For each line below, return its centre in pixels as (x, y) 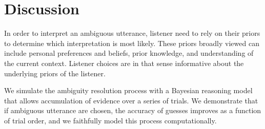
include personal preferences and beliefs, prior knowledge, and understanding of (129, 53)
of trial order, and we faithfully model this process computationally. (110, 120)
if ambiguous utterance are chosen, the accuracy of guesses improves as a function (133, 110)
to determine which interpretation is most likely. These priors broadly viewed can (132, 43)
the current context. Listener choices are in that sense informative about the (124, 63)
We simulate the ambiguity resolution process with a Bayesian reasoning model (128, 90)
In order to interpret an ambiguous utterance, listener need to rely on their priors (132, 33)
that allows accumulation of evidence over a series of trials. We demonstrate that (131, 100)
